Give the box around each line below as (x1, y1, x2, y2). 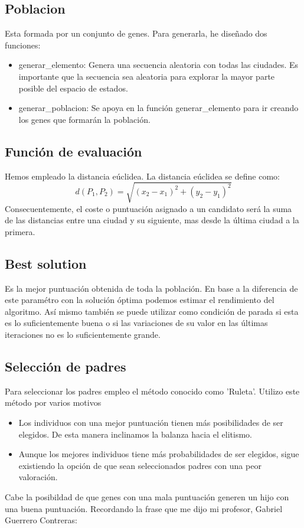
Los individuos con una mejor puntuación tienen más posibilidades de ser (18, 416, 283, 429)
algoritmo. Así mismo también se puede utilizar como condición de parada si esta (5, 305, 299, 317)
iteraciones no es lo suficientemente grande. (5, 328, 161, 341)
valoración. (18, 471, 58, 483)
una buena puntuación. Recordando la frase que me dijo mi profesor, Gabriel (5, 502, 283, 514)
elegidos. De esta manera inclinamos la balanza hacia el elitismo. (18, 428, 253, 440)
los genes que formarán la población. (18, 113, 151, 125)
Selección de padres (5, 357, 126, 376)
